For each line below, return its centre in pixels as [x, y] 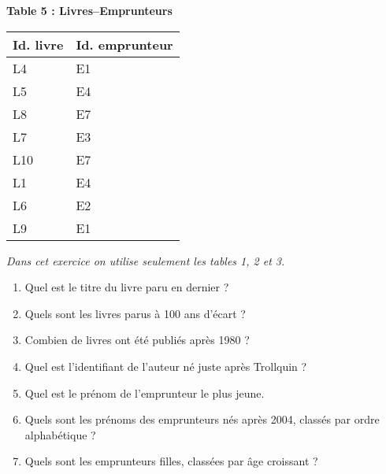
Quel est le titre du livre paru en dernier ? [127, 287]
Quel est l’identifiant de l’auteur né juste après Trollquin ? [166, 366]
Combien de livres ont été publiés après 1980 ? [137, 340]
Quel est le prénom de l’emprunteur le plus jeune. [145, 393]
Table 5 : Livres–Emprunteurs [89, 10]
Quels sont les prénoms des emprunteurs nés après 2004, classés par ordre [202, 419]
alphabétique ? [60, 434]
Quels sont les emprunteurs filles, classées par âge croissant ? [171, 461]
